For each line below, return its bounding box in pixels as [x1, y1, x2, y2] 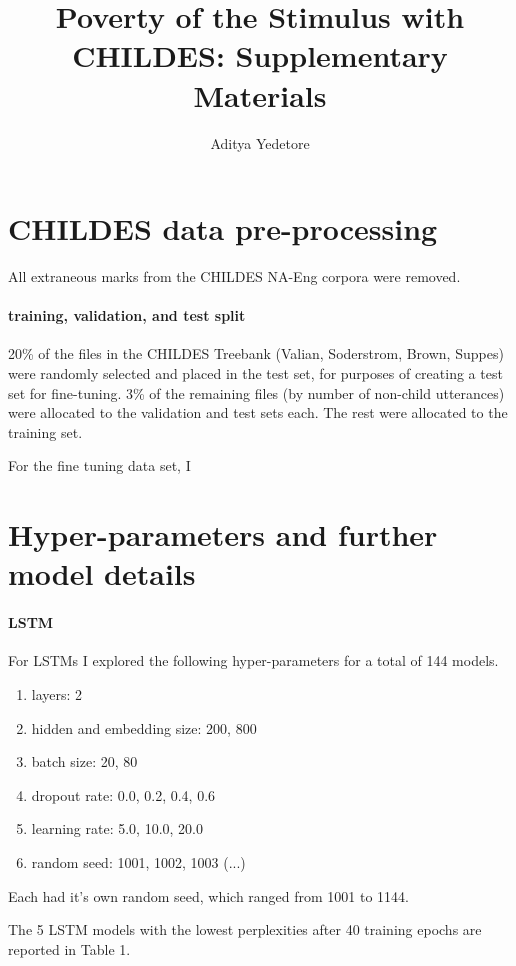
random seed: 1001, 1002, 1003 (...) [31, 851, 246, 872]
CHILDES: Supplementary [72, 35, 448, 76]
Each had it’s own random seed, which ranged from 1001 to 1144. [8, 885, 410, 906]
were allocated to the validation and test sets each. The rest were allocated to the [8, 402, 508, 423]
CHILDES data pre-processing [8, 208, 438, 249]
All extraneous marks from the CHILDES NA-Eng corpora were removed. [8, 266, 461, 287]
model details [8, 553, 196, 594]
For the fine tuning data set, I [8, 455, 191, 476]
